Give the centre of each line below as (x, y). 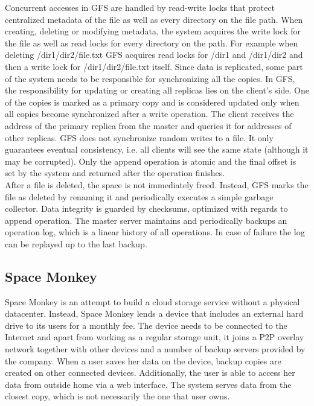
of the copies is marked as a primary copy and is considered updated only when (152, 102)
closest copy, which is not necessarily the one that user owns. (117, 396)
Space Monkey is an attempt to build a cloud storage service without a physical (152, 301)
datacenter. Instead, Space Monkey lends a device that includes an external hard (154, 313)
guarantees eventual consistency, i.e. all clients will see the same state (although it (157, 149)
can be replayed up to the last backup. (76, 243)
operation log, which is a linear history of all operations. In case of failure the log (155, 232)
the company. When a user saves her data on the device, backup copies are (143, 360)
